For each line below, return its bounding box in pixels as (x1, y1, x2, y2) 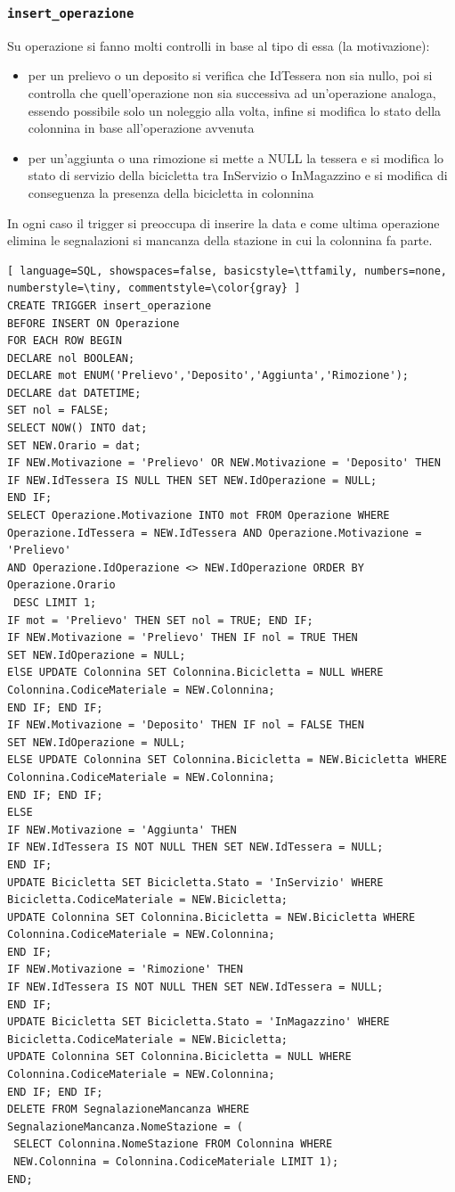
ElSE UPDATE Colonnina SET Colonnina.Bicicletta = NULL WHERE (7, 666, 384, 679)
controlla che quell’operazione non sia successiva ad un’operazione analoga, (28, 83, 436, 102)
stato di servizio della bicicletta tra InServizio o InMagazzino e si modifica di (28, 166, 448, 185)
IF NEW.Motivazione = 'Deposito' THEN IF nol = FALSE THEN (7, 719, 364, 732)
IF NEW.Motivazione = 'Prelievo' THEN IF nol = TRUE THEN (7, 631, 358, 645)
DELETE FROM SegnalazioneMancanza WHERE (7, 1103, 250, 1116)
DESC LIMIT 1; (13, 596, 97, 609)
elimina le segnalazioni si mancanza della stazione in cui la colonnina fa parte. (7, 231, 433, 250)
